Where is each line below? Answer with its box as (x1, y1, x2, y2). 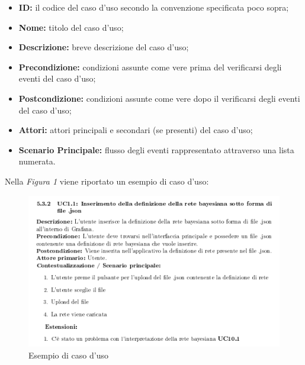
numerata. (18, 155, 56, 167)
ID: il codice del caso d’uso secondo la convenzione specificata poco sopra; (18, 1, 289, 13)
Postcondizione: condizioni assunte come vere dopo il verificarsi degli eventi (18, 92, 300, 104)
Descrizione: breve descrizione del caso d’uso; (18, 41, 189, 53)
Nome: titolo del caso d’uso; (18, 21, 124, 33)
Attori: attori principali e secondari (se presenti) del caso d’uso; (18, 124, 253, 136)
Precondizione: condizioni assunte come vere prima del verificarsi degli (18, 60, 282, 73)
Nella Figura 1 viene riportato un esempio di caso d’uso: (5, 175, 209, 187)
